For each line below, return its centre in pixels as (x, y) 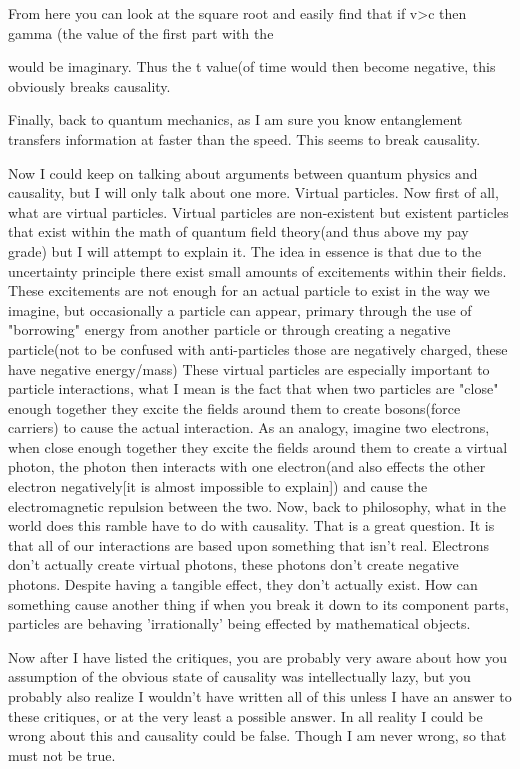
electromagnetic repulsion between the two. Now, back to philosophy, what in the (257, 505)
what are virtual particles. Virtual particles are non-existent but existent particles (258, 211)
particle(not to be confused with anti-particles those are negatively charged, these (258, 348)
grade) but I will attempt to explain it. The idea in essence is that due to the (245, 250)
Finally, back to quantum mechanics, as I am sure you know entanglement (235, 119)
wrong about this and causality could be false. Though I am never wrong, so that (257, 735)
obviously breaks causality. (89, 85)
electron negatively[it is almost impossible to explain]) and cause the (218, 486)
